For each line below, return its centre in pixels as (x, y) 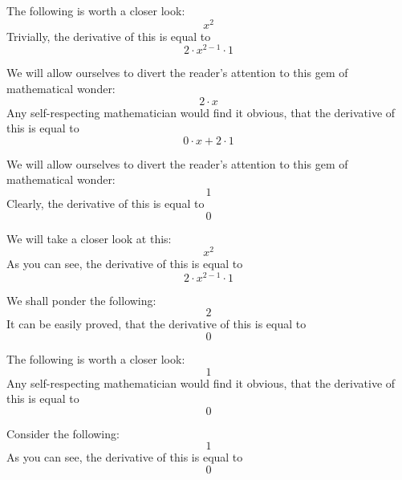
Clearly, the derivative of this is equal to (106, 203)
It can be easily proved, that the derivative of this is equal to (156, 324)
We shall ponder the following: (81, 300)
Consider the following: (63, 433)
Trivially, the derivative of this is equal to (109, 36)
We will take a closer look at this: (89, 238)
